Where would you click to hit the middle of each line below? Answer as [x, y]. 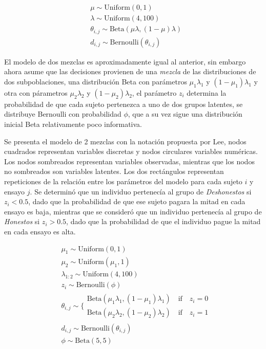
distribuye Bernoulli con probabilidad [63, 114]
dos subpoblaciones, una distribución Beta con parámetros [96, 81]
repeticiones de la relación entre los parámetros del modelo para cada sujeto [123, 181]
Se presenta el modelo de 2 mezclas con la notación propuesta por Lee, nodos [125, 141]
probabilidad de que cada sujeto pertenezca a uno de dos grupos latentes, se [124, 104]
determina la [207, 92]
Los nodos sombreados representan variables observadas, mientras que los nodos [129, 161]
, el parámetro [154, 92]
